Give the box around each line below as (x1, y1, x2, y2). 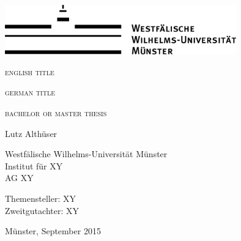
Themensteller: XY (5, 191, 76, 204)
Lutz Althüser (5, 127, 57, 139)
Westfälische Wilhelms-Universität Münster (5, 147, 168, 160)
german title (5, 86, 55, 98)
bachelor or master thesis (5, 106, 107, 119)
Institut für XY (5, 159, 63, 172)
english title (5, 65, 54, 78)
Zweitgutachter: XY (5, 204, 79, 217)
